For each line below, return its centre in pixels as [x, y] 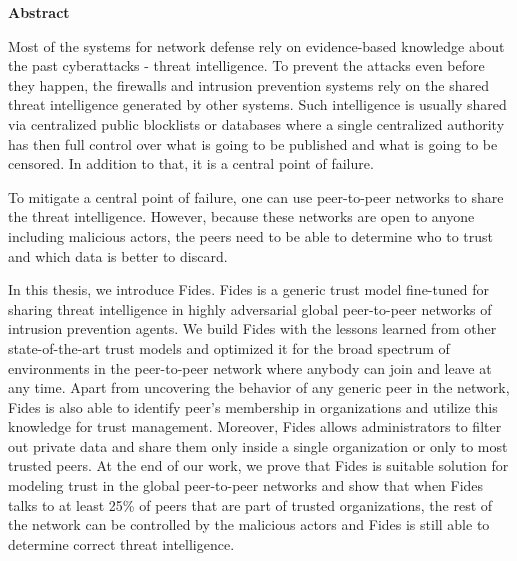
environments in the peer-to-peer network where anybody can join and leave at [250, 367]
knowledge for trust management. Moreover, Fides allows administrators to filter [255, 426]
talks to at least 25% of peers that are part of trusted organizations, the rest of [250, 504]
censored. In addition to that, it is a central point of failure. [191, 163]
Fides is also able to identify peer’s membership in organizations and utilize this [253, 406]
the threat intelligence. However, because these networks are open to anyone [241, 216]
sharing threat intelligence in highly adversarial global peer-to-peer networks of [250, 308]
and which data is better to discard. [118, 255]
